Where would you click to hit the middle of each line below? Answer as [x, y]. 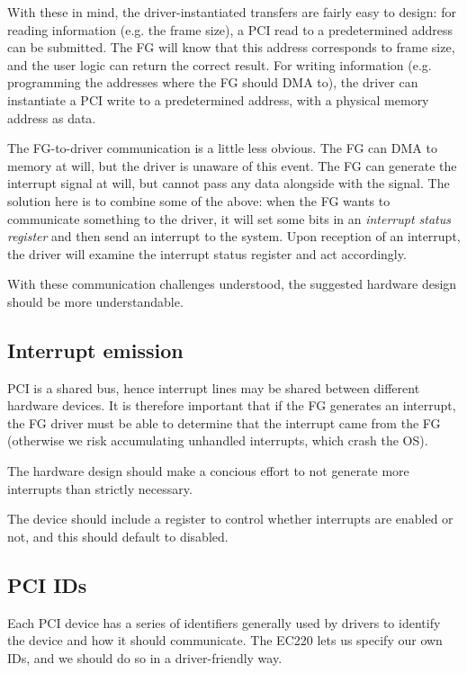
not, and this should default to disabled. [118, 536]
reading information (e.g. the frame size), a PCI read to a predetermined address [230, 29]
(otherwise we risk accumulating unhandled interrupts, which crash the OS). [218, 440]
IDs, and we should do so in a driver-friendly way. [145, 657]
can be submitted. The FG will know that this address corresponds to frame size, [231, 47]
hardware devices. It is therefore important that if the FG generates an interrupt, [232, 405]
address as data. [52, 117]
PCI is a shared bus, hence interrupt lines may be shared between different [214, 387]
